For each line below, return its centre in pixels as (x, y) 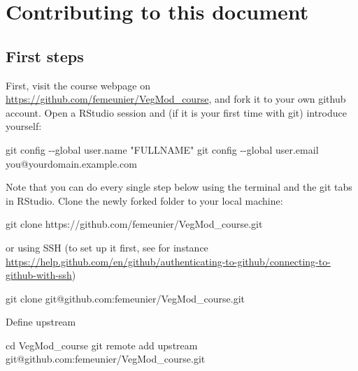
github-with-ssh (39, 275)
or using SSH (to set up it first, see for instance (107, 247)
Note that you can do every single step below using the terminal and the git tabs (179, 187)
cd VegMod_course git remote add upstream (102, 345)
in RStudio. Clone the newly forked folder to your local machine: (144, 200)
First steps (45, 56)
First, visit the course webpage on (78, 85)
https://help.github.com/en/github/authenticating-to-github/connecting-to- (168, 261)
